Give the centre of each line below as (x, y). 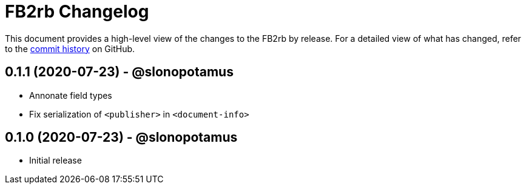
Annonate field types (71, 95)
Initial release (56, 161)
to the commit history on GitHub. (70, 48)
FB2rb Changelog (77, 12)
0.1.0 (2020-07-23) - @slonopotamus (121, 138)
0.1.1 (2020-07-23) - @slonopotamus (119, 72)
